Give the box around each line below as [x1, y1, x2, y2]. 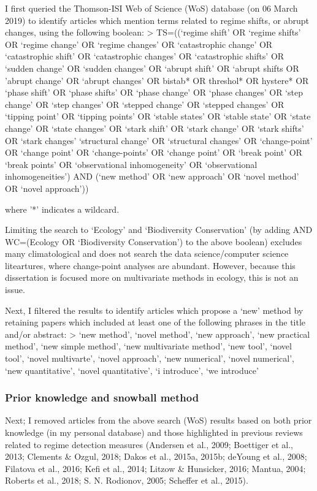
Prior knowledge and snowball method [5, 390, 199, 405]
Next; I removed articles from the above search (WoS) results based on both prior [5, 414, 312, 427]
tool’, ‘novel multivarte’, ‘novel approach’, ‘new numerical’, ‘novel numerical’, [5, 352, 294, 365]
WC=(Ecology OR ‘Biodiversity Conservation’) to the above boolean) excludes [5, 235, 302, 248]
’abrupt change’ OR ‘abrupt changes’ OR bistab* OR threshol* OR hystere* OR [5, 74, 309, 86]
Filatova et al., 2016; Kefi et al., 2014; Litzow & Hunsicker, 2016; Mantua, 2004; [5, 462, 306, 474]
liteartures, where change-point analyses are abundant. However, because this [5, 259, 296, 272]
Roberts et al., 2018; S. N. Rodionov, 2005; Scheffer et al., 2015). [5, 474, 248, 487]
